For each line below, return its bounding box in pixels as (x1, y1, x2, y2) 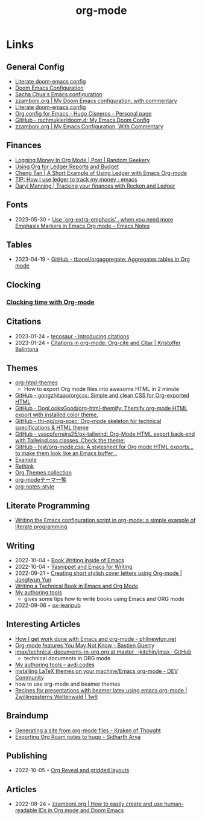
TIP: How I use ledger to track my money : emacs (14, 175, 137, 183)
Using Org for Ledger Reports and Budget (14, 163, 119, 170)
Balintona (14, 346, 39, 353)
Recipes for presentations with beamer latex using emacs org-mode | (14, 686, 188, 694)
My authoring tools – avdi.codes (14, 661, 95, 668)
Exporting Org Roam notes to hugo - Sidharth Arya (14, 733, 141, 740)
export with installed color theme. (14, 411, 98, 418)
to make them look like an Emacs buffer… (14, 450, 118, 457)
